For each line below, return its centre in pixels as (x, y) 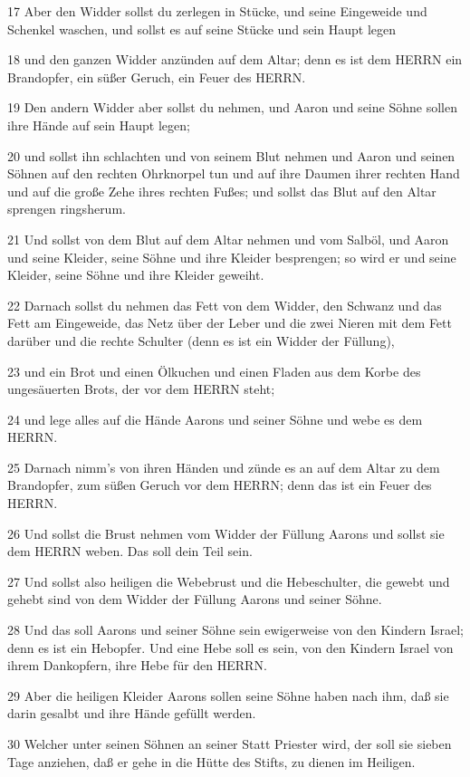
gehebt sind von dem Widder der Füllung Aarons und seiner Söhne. (195, 599)
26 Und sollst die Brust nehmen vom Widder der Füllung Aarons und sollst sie (226, 533)
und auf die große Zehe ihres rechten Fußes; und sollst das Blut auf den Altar (222, 191)
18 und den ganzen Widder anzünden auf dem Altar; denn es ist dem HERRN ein (235, 59)
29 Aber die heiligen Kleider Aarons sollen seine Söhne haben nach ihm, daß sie (228, 695)
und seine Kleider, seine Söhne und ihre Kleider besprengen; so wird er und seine (232, 257)
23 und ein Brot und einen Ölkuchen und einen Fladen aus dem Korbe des (214, 371)
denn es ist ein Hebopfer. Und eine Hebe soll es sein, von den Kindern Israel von (230, 647)
